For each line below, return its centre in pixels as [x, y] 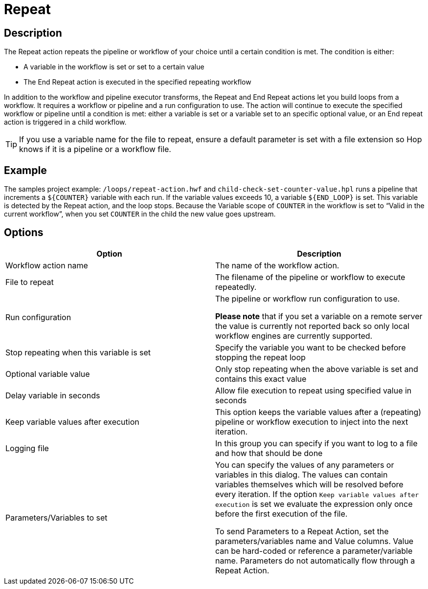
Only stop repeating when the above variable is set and [317, 369]
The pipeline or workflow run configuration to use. [308, 298]
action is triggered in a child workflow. [65, 122]
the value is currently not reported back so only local [312, 326]
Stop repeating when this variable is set [78, 352]
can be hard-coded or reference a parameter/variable [314, 551]
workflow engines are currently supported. [294, 336]
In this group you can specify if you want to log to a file [316, 443]
